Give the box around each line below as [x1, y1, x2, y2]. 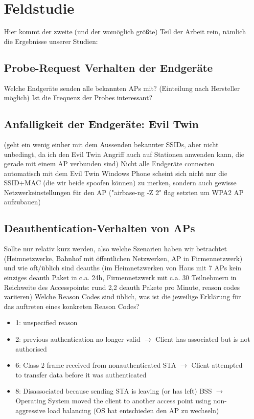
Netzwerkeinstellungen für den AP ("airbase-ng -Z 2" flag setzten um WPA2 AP [4, 187, 244, 197]
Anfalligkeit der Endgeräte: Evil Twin [4, 116, 199, 132]
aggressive [15, 405, 46, 415]
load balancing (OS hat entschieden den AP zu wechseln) [47, 405, 219, 415]
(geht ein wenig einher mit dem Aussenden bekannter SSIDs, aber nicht [4, 139, 219, 149]
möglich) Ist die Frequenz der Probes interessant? [4, 92, 153, 103]
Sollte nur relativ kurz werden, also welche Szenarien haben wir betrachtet [4, 243, 227, 254]
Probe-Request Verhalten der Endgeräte [4, 60, 213, 75]
